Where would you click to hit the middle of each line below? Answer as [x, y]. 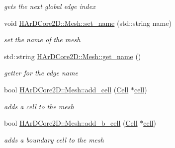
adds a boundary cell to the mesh [54, 139]
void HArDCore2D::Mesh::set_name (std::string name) [88, 23]
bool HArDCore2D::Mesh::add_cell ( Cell [66, 89]
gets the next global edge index [50, 6]
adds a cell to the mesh [39, 106]
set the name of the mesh [42, 39]
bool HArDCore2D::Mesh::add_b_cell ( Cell [71, 123]
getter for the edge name [41, 73]
